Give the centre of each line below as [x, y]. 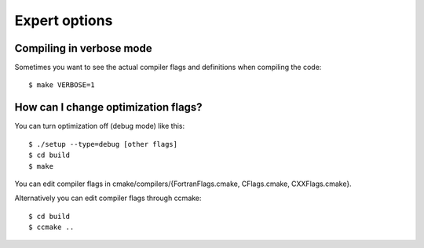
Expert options [64, 20]
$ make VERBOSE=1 [62, 85]
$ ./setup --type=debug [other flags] [103, 144]
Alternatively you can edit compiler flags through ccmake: [108, 198]
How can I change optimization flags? [109, 107]
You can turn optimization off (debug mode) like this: [99, 126]
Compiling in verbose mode [83, 48]
